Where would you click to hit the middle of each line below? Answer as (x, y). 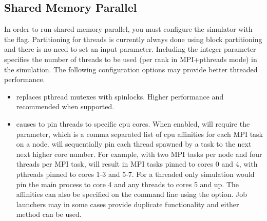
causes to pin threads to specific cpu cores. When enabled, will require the (133, 123)
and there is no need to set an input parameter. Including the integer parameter (130, 49)
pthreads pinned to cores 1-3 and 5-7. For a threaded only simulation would (135, 174)
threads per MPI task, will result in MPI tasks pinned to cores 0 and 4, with (137, 164)
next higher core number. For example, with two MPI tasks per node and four (139, 154)
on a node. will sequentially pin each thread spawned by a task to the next (134, 144)
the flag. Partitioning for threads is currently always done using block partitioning (133, 39)
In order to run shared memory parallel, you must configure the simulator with (128, 29)
